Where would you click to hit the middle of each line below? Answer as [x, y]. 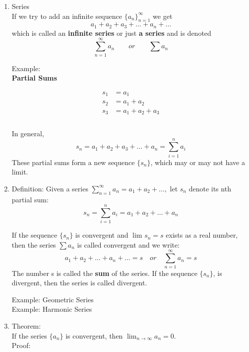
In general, [28, 133]
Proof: [21, 345]
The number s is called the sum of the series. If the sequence [104, 273]
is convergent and [102, 235]
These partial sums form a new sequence [73, 162]
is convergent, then [94, 335]
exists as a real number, [202, 235]
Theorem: [26, 325]
